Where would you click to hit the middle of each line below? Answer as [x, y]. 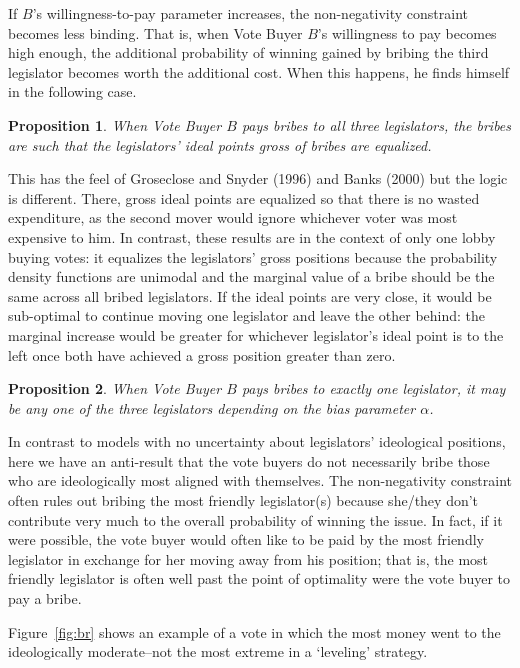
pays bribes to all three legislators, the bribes [376, 124]
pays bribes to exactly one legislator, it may [373, 388]
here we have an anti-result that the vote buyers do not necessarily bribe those [249, 460]
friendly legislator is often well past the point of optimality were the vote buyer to [259, 578]
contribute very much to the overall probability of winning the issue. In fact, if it [255, 519]
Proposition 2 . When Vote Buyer [115, 388]
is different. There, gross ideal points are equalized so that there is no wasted [244, 197]
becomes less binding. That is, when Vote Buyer [155, 32]
